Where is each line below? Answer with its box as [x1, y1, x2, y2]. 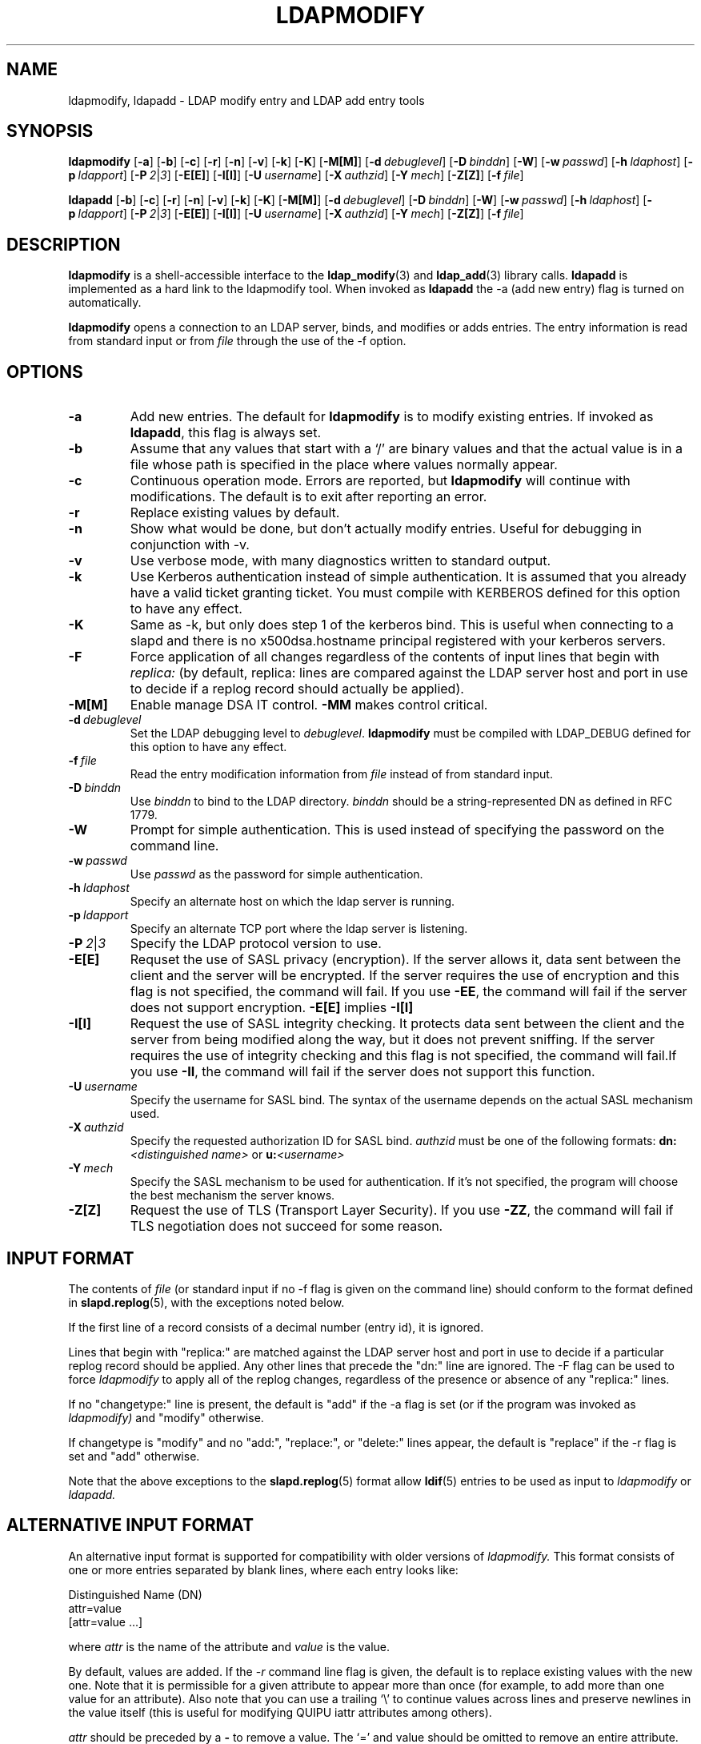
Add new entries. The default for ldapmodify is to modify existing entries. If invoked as [130, 408, 654, 425]
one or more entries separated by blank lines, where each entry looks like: [68, 1562, 459, 1577]
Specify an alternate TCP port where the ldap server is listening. [130, 922, 468, 936]
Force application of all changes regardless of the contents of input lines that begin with [130, 649, 659, 665]
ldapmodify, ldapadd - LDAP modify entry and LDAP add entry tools [68, 93, 425, 107]
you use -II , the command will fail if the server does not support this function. [130, 1063, 595, 1080]
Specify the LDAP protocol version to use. [130, 935, 382, 952]
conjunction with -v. [130, 536, 250, 553]
